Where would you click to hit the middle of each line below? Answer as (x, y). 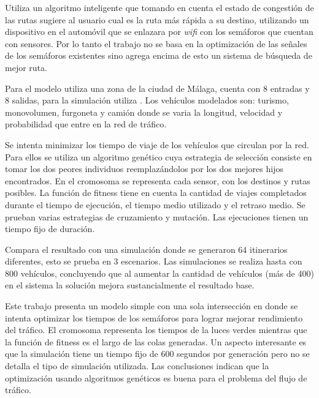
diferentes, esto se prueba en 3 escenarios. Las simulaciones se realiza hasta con (154, 261)
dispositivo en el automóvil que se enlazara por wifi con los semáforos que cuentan (159, 32)
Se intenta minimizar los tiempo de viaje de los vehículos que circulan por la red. (157, 144)
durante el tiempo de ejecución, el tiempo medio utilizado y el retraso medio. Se (155, 204)
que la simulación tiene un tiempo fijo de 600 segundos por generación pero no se (157, 354)
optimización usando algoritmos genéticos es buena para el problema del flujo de (156, 377)
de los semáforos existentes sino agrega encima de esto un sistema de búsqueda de (159, 55)
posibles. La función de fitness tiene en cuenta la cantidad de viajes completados (156, 193)
